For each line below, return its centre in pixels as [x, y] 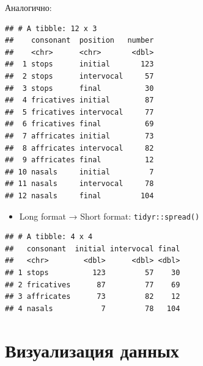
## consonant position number [79, 41]
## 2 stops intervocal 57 [79, 76]
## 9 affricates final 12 [79, 160]
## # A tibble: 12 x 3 [51, 28]
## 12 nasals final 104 [79, 196]
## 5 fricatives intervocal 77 [79, 112]
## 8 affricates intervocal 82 [79, 148]
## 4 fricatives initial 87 [79, 100]
